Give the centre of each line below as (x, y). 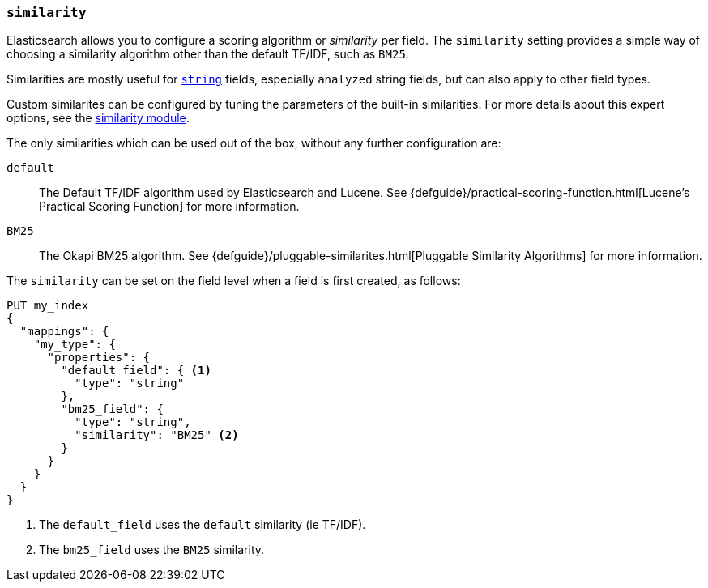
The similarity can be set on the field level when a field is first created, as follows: (234, 281)
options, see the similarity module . (98, 118)
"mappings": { (64, 332)
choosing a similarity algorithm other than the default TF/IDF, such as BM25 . (208, 54)
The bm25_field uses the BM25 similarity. (152, 550)
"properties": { (99, 358)
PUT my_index (48, 306)
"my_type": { (75, 345)
